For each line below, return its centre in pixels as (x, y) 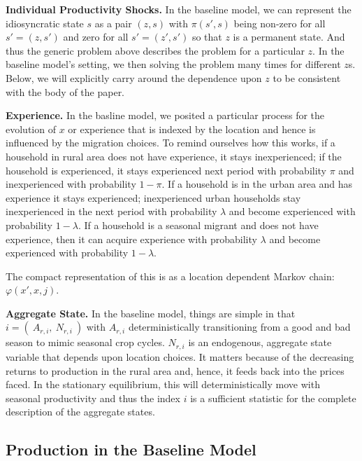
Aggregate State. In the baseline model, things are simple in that (151, 313)
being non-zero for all (280, 23)
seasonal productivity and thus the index (93, 398)
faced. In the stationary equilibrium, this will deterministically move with (163, 384)
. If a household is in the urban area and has (257, 184)
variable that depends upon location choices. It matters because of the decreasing (180, 356)
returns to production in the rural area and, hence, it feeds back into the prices (175, 370)
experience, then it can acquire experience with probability (131, 239)
